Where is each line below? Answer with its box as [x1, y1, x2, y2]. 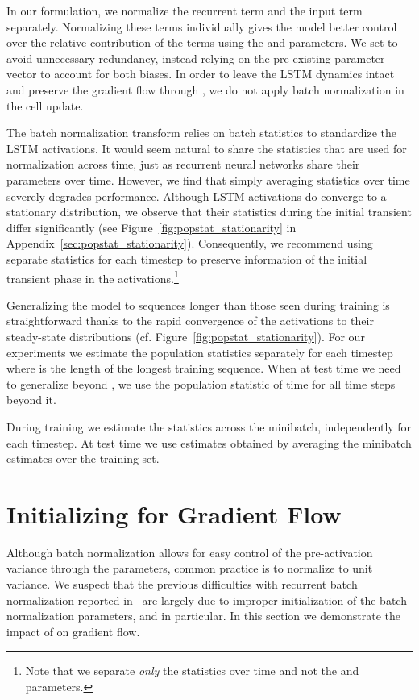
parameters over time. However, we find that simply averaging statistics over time [6, 171, 410, 188]
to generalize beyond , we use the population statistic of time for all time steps [6, 375, 396, 392]
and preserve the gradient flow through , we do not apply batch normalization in [6, 81, 404, 98]
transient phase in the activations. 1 [6, 267, 179, 286]
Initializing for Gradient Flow [6, 497, 342, 530]
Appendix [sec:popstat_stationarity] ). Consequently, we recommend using [6, 235, 373, 252]
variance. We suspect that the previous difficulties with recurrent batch [6, 576, 358, 592]
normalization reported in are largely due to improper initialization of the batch [6, 591, 407, 608]
